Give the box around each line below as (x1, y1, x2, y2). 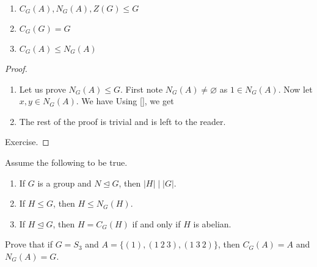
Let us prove (19, 82, 66, 95)
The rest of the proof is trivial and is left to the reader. (19, 115, 226, 127)
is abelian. (193, 217, 231, 230)
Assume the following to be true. (5, 155, 128, 168)
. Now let (278, 82, 313, 95)
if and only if (132, 217, 181, 230)
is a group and (37, 176, 92, 189)
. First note (120, 82, 163, 95)
